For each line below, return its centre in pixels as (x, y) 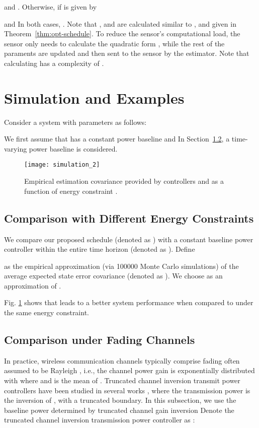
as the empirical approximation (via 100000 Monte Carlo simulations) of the (121, 266)
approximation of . (33, 285)
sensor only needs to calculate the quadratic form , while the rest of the (114, 43)
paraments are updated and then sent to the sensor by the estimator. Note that (127, 53)
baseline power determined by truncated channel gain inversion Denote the (119, 410)
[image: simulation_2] (62, 165)
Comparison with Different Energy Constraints (129, 218)
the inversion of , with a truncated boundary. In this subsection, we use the (120, 400)
